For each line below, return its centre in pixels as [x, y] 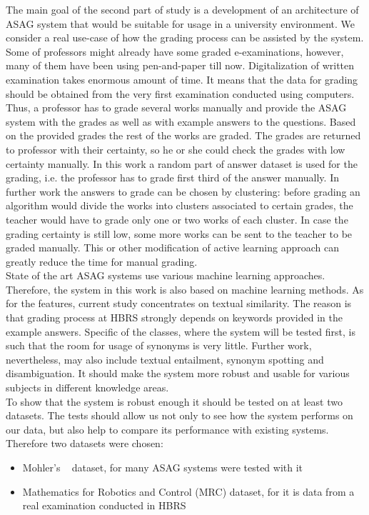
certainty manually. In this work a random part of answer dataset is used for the [182, 163]
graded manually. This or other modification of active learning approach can [172, 247]
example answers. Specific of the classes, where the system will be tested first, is [181, 331]
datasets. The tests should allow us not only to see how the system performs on [180, 415]
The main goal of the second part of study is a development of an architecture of [182, 9]
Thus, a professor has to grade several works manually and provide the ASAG [176, 107]
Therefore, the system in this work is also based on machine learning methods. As [185, 289]
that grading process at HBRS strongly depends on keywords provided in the [174, 317]
